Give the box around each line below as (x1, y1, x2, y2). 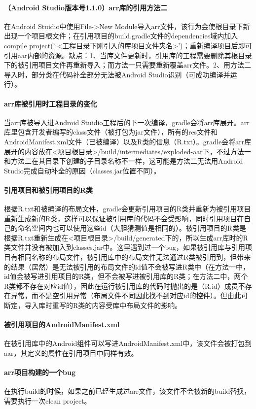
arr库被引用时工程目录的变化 (4, 98, 98, 108)
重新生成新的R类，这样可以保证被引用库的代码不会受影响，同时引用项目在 (4, 213, 244, 223)
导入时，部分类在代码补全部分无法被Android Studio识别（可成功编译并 (4, 69, 230, 79)
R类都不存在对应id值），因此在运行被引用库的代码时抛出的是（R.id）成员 (4, 280, 238, 291)
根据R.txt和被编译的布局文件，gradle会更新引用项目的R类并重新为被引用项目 (4, 204, 251, 214)
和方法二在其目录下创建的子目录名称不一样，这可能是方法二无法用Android (4, 156, 243, 166)
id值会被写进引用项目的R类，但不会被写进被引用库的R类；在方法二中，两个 (4, 271, 248, 281)
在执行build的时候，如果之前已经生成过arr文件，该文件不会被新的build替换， (4, 386, 251, 396)
